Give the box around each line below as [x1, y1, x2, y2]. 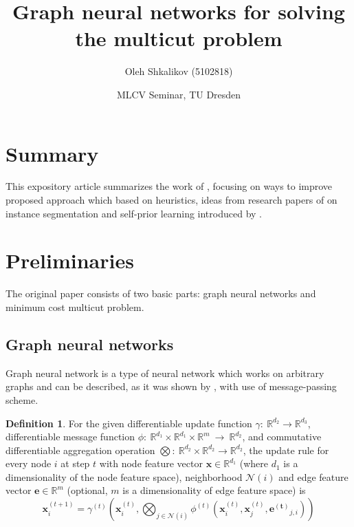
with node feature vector [99, 456, 203, 471]
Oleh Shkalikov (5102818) [124, 64, 233, 78]
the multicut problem [75, 24, 283, 52]
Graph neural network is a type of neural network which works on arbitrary [5, 365, 324, 380]
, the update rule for [243, 442, 329, 457]
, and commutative [242, 429, 322, 444]
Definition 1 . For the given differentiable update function [5, 416, 252, 430]
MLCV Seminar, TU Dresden [116, 87, 241, 101]
